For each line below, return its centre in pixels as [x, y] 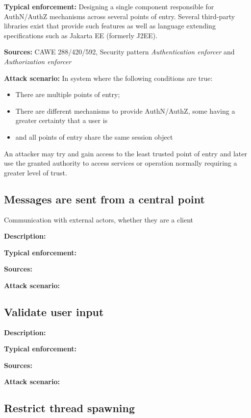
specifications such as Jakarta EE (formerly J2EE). [81, 35]
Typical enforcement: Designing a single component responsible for [109, 6]
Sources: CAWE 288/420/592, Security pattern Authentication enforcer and [119, 52]
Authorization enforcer [38, 61]
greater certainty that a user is [62, 120]
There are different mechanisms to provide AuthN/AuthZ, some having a [125, 111]
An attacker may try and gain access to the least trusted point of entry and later [125, 153]
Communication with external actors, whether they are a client [99, 219]
